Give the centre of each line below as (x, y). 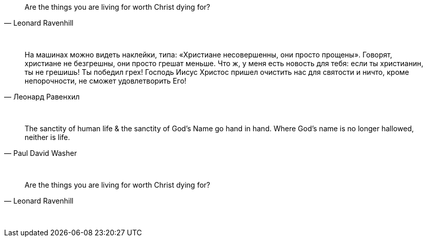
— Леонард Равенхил (42, 97)
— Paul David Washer (40, 153)
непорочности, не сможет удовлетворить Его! (106, 81)
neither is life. (47, 137)
